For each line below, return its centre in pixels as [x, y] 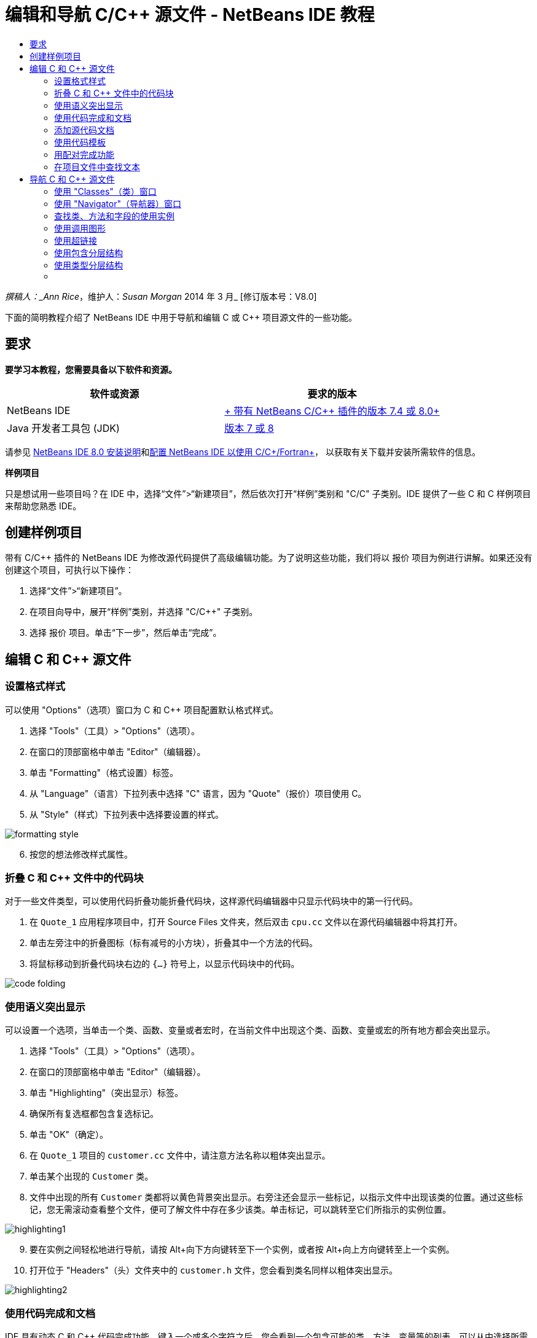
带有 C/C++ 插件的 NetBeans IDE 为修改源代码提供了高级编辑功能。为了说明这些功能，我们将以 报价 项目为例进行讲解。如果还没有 [269, 558]
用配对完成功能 [84, 154]
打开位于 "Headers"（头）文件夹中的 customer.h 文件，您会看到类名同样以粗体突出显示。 [214, 1270]
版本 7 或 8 [249, 428]
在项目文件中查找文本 [97, 166]
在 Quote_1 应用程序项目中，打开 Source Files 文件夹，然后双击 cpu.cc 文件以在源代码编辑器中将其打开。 [246, 922]
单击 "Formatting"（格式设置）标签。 [104, 772]
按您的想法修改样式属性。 [81, 854]
